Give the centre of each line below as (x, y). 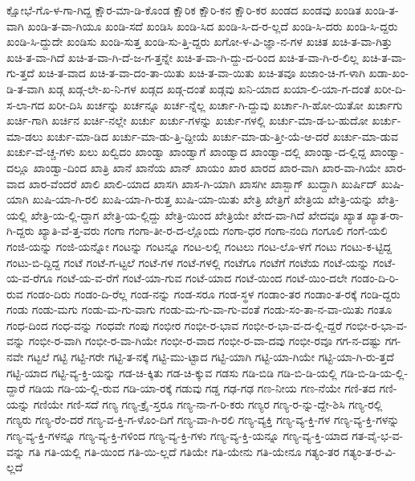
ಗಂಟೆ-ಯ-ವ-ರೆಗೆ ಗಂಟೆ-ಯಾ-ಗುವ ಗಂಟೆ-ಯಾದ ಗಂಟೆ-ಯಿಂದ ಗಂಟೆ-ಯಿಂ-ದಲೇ (202, 278)
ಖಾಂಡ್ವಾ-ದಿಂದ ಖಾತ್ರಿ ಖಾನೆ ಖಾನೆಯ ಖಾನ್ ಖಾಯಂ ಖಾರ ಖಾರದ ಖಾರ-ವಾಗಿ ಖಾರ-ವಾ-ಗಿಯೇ (207, 167)
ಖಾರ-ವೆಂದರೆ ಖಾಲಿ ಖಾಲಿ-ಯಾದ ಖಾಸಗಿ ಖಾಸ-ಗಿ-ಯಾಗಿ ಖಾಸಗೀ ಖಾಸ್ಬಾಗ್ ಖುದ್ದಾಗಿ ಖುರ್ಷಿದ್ (203, 183)
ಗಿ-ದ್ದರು (20, 230)
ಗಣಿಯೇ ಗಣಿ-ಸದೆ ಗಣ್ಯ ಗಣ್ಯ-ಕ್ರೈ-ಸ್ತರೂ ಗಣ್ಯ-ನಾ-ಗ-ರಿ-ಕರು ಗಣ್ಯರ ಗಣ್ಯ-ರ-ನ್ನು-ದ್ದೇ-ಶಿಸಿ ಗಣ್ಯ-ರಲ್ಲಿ (208, 403)
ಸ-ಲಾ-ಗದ (26, 104)
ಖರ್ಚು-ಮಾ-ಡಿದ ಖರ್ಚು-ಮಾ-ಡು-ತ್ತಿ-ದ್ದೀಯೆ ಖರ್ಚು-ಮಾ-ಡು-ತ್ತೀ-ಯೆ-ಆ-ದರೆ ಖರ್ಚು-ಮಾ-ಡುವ (223, 136)
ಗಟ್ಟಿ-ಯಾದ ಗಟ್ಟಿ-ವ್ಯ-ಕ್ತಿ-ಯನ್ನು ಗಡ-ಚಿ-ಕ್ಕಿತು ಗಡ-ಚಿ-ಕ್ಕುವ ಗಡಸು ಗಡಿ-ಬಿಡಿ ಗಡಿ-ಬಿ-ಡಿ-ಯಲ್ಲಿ (172, 372)
